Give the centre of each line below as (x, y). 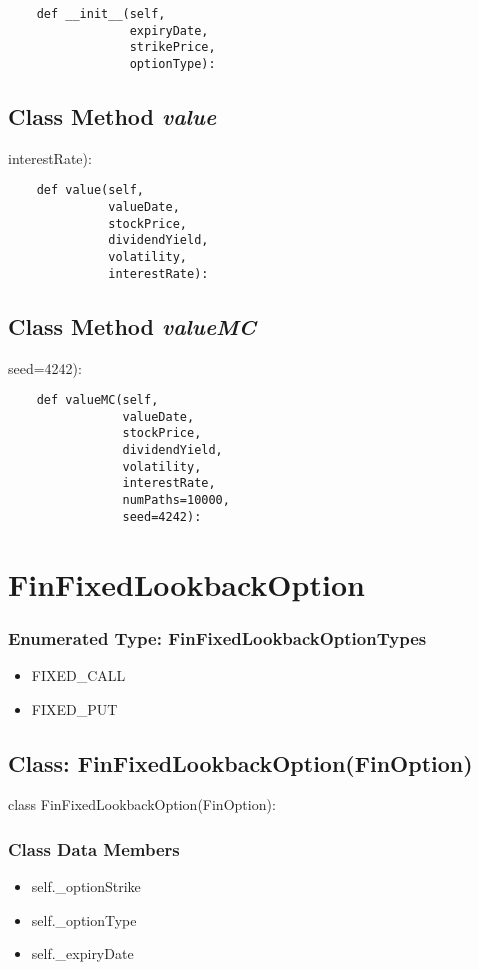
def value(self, (90, 190)
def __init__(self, (101, 14)
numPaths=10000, (176, 500)
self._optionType (84, 919)
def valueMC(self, (97, 400)
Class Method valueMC (132, 325)
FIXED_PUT (74, 708)
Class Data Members (94, 848)
